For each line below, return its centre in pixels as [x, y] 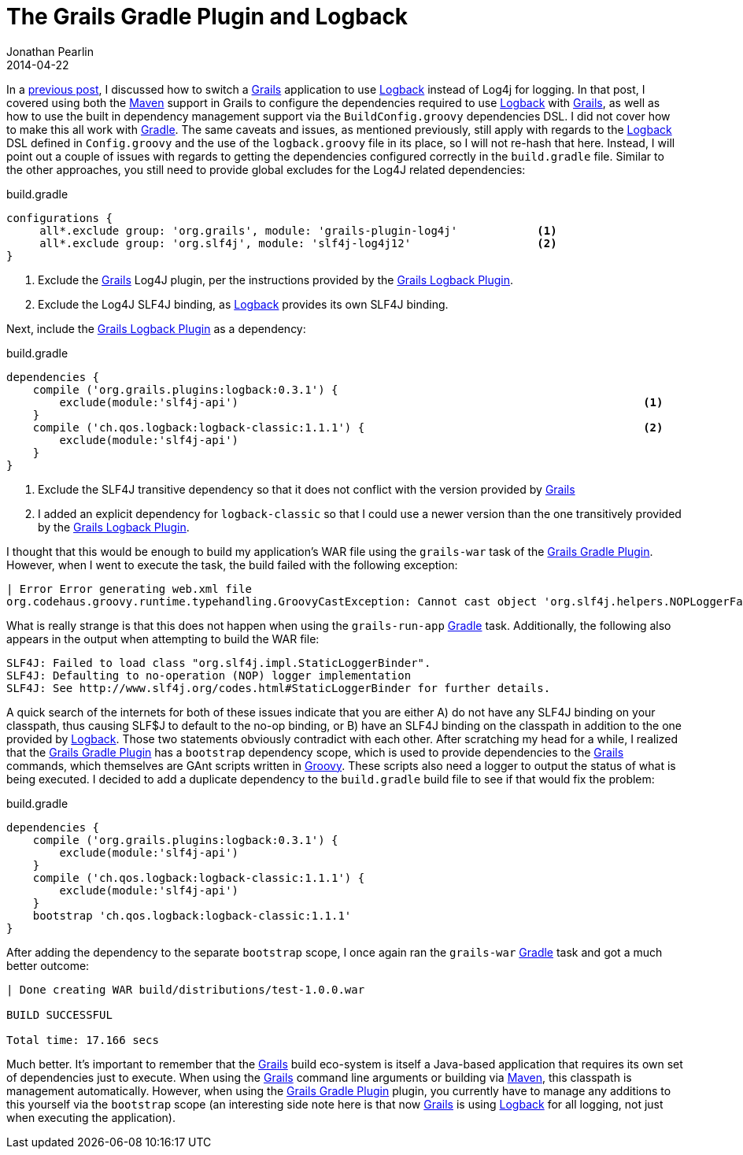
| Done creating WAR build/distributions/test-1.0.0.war [186, 989]
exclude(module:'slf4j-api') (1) [361, 402]
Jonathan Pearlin [50, 51]
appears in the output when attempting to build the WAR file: [163, 639]
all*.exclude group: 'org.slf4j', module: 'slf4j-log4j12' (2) [298, 243]
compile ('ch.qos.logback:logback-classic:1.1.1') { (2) [348, 427]
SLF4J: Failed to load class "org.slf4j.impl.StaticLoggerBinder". [219, 663]
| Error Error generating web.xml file [129, 589]
